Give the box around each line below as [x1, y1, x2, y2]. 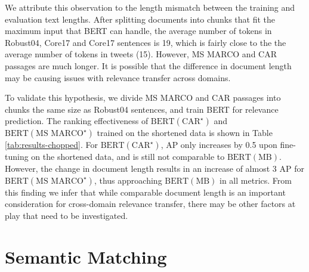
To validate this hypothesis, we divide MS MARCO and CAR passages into [5, 91, 281, 104]
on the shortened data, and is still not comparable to [31, 150, 225, 163]
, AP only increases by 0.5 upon [160, 138, 277, 151]
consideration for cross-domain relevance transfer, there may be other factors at [5, 197, 296, 210]
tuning [5, 150, 29, 163]
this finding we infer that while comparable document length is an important [5, 186, 286, 198]
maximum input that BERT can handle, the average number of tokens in [5, 24, 272, 37]
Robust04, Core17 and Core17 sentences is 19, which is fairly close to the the [5, 36, 286, 48]
